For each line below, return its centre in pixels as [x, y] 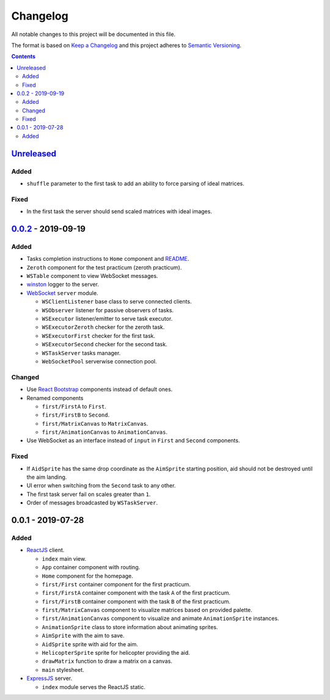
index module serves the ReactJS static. [94, 687]
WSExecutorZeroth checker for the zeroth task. [103, 327]
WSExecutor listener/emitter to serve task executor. [107, 319]
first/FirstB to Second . [76, 415]
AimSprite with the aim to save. [83, 636]
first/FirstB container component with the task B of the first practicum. [136, 601]
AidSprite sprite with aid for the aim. [90, 644]
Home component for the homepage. [88, 576]
